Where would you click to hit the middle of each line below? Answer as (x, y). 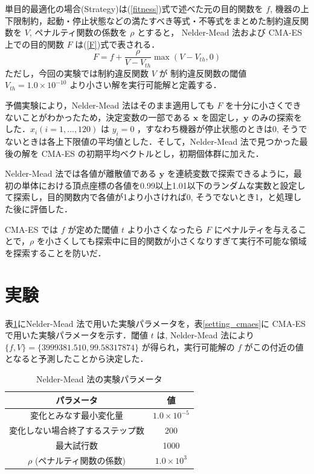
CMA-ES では (32, 229)
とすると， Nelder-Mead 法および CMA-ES (220, 32)
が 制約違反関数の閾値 (203, 73)
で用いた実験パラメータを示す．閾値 (77, 335)
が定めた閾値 (93, 229)
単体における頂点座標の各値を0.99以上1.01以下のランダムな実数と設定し (163, 185)
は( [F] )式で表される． (117, 44)
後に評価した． (43, 209)
